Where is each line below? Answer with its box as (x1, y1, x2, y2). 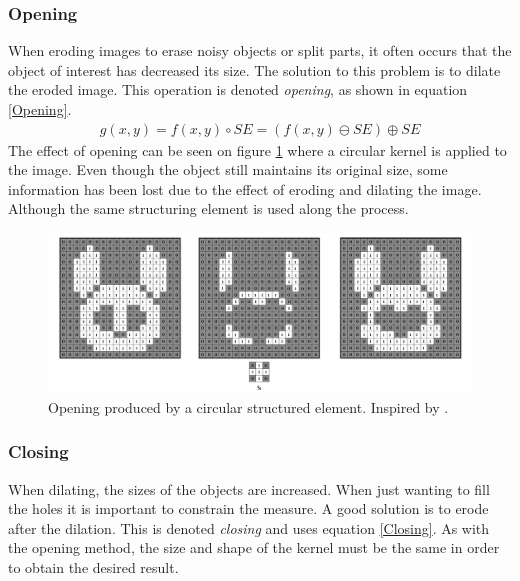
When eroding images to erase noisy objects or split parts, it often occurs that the (8, 40, 512, 61)
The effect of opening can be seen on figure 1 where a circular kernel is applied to (8, 139, 507, 160)
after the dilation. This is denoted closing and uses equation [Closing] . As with (8, 517, 490, 538)
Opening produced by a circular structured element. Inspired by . (48, 396, 449, 417)
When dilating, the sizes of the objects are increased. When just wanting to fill (8, 478, 490, 499)
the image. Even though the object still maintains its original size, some (8, 159, 448, 180)
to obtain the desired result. (8, 557, 179, 578)
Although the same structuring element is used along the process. (8, 198, 409, 219)
